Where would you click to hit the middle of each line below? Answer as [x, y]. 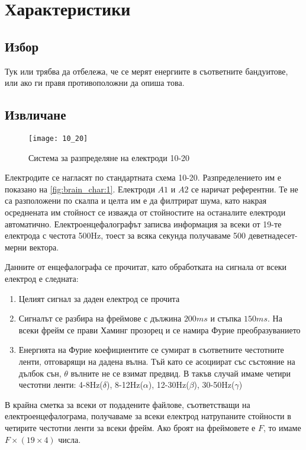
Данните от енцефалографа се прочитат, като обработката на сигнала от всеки [146, 267]
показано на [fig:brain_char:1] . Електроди [80, 189]
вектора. [44, 247]
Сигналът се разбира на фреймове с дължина [100, 318]
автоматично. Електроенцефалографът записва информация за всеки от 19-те [143, 224]
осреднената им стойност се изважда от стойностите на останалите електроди [145, 212]
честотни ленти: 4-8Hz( [61, 385]
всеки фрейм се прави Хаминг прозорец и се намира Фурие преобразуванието [160, 330]
